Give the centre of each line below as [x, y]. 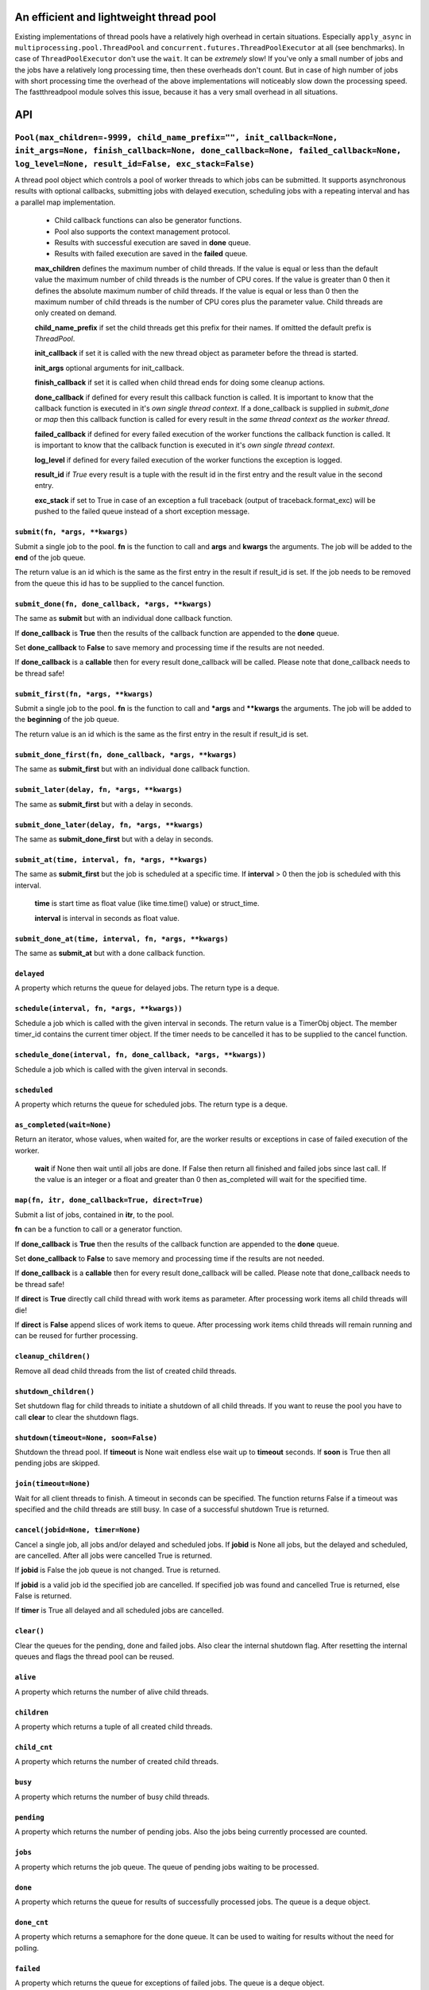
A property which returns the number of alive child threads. [112, 1691]
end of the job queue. [50, 557]
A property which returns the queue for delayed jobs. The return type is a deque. [147, 988]
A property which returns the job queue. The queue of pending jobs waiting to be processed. [167, 1867]
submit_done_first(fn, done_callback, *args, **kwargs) [126, 755]
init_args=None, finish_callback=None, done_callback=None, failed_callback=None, [208, 151]
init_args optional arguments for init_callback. [109, 368]
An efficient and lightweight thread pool [115, 17]
